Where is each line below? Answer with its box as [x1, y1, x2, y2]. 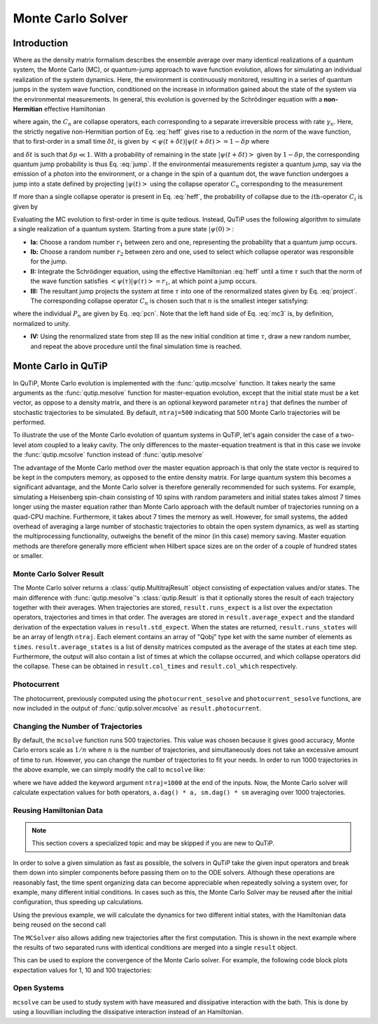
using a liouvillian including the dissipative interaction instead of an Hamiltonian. [13, 1008, 244, 1016]
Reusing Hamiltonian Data [13, 805, 104, 815]
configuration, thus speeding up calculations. [13, 898, 143, 906]
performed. [13, 418, 45, 427]
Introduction [13, 37, 69, 49]
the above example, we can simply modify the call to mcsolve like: [13, 765, 206, 774]
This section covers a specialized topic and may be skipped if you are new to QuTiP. [31, 839, 275, 847]
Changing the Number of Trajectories [13, 721, 143, 731]
